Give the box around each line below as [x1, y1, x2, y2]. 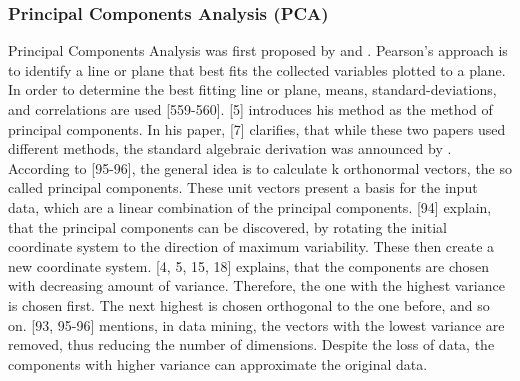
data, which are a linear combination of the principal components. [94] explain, [8, 196, 492, 217]
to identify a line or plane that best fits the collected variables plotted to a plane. [8, 59, 506, 80]
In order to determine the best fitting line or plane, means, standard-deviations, [8, 79, 497, 100]
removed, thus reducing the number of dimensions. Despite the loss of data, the [8, 334, 495, 355]
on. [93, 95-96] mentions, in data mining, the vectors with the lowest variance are [8, 314, 505, 335]
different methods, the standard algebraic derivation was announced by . [8, 138, 452, 159]
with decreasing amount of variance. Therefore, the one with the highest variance [8, 275, 505, 296]
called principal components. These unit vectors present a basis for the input [8, 177, 478, 198]
